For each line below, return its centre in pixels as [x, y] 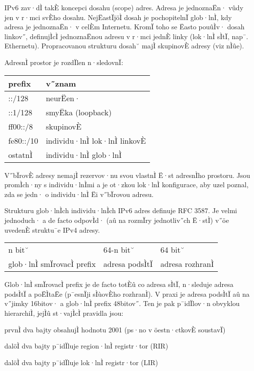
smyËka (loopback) [79, 112]
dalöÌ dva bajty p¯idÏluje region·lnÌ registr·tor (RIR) [86, 346]
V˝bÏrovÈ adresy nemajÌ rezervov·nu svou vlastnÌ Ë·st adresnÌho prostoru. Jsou [127, 175]
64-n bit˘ [119, 250]
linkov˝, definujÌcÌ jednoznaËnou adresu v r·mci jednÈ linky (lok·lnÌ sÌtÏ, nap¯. [126, 36]
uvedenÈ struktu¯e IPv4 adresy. [52, 229]
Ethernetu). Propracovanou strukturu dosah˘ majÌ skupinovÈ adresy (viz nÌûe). [124, 46]
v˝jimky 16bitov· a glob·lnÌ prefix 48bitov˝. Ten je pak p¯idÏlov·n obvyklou [122, 303]
